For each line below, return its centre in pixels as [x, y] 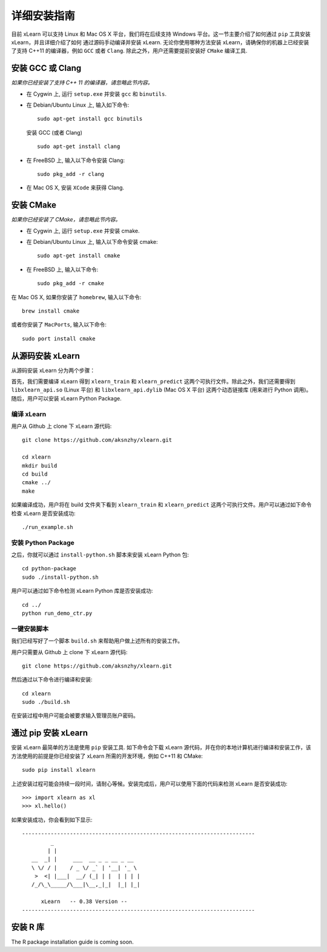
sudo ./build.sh [46, 702]
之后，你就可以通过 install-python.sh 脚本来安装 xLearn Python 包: [100, 555]
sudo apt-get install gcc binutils [90, 119]
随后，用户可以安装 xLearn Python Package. [66, 398]
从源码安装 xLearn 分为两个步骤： [53, 370]
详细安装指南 [43, 16]
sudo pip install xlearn [59, 770]
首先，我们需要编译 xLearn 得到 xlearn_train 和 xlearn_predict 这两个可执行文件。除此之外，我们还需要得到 [154, 382]
